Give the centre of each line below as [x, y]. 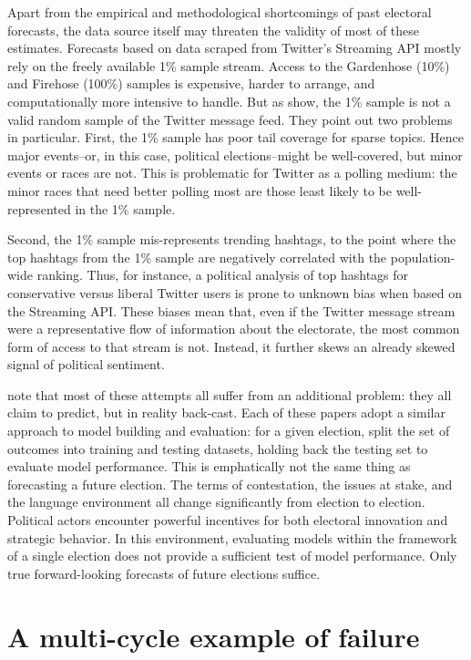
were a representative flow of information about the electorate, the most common [234, 329]
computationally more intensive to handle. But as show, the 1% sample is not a [229, 101]
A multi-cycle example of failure [214, 636]
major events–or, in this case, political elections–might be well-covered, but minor [235, 155]
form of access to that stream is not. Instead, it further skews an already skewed [231, 346]
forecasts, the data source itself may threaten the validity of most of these [214, 30]
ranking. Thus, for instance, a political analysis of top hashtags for [223, 275]
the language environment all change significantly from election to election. [216, 502]
